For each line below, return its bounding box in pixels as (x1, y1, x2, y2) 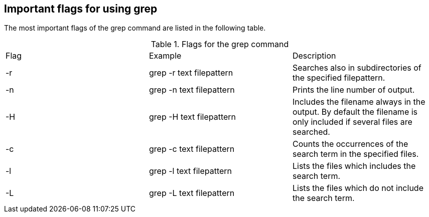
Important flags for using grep (4, 3, 158, 15)
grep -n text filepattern (149, 85, 235, 95)
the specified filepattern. (292, 73, 385, 83)
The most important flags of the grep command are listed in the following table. (4, 24, 266, 33)
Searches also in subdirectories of (292, 63, 421, 73)
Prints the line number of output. (292, 85, 415, 95)
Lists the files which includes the (292, 161, 416, 171)
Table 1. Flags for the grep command (151, 39, 289, 50)
